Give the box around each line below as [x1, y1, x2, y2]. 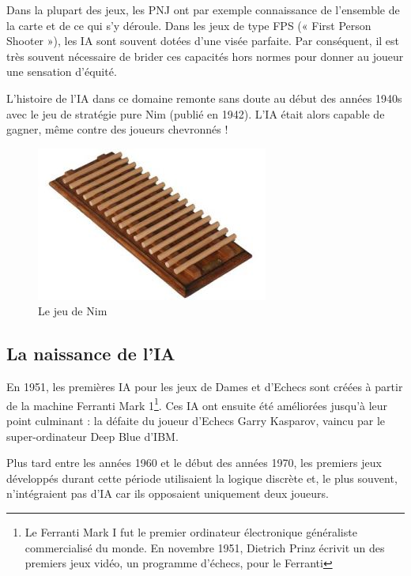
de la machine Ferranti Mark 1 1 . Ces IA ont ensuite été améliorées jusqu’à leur [6, 394, 388, 413]
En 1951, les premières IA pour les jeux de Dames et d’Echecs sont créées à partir [6, 378, 403, 395]
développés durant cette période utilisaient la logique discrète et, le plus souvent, [6, 469, 398, 486]
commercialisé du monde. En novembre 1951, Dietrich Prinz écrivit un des [25, 539, 385, 555]
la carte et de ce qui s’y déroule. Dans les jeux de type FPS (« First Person [6, 17, 371, 33]
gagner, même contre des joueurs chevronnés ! [6, 121, 228, 137]
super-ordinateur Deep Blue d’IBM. [6, 427, 179, 444]
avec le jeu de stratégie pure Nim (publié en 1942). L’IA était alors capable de [6, 105, 385, 122]
